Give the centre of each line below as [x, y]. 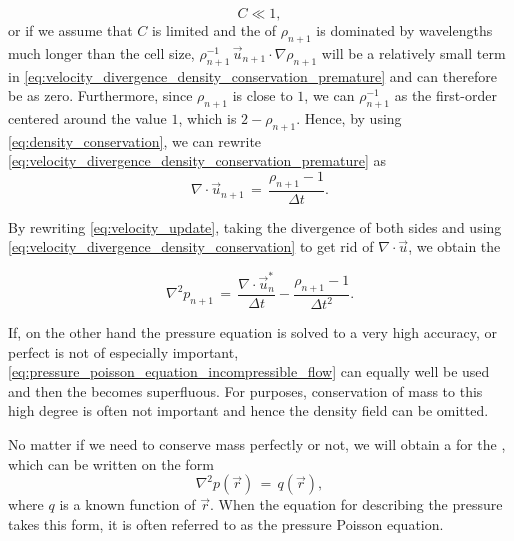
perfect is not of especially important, [123, 351]
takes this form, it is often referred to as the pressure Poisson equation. [226, 523]
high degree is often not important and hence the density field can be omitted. [248, 410]
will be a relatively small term [413, 52]
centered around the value [87, 117]
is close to [262, 95]
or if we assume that [70, 30]
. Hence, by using [349, 117]
